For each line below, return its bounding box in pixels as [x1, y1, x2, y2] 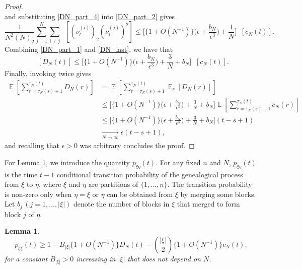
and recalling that [5, 140, 59, 151]
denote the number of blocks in [73, 198, 170, 209]
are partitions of [88, 179, 138, 189]
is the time [5, 169, 38, 179]
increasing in [76, 253, 116, 264]
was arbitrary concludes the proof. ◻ [80, 140, 195, 151]
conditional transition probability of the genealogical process [56, 169, 243, 179]
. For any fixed [156, 157, 201, 167]
